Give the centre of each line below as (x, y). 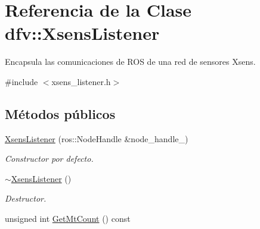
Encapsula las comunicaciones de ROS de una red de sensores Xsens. (130, 62)
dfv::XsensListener (82, 33)
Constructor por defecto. (49, 159)
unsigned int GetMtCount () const (68, 219)
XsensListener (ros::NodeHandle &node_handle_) (97, 138)
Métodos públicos (60, 113)
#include (21, 81)
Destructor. (26, 198)
